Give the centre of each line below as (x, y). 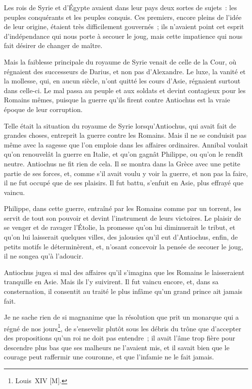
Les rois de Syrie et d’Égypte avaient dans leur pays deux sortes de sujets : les (120, 7)
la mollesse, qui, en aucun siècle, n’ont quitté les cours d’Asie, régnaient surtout (122, 81)
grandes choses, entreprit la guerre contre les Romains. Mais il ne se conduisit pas (125, 135)
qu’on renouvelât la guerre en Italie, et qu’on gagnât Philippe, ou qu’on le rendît (124, 154)
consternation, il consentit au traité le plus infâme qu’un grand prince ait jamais (123, 291)
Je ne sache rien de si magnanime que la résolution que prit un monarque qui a (121, 317)
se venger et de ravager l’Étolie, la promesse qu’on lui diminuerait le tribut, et (120, 227)
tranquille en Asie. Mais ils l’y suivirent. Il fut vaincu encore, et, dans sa (111, 282)
